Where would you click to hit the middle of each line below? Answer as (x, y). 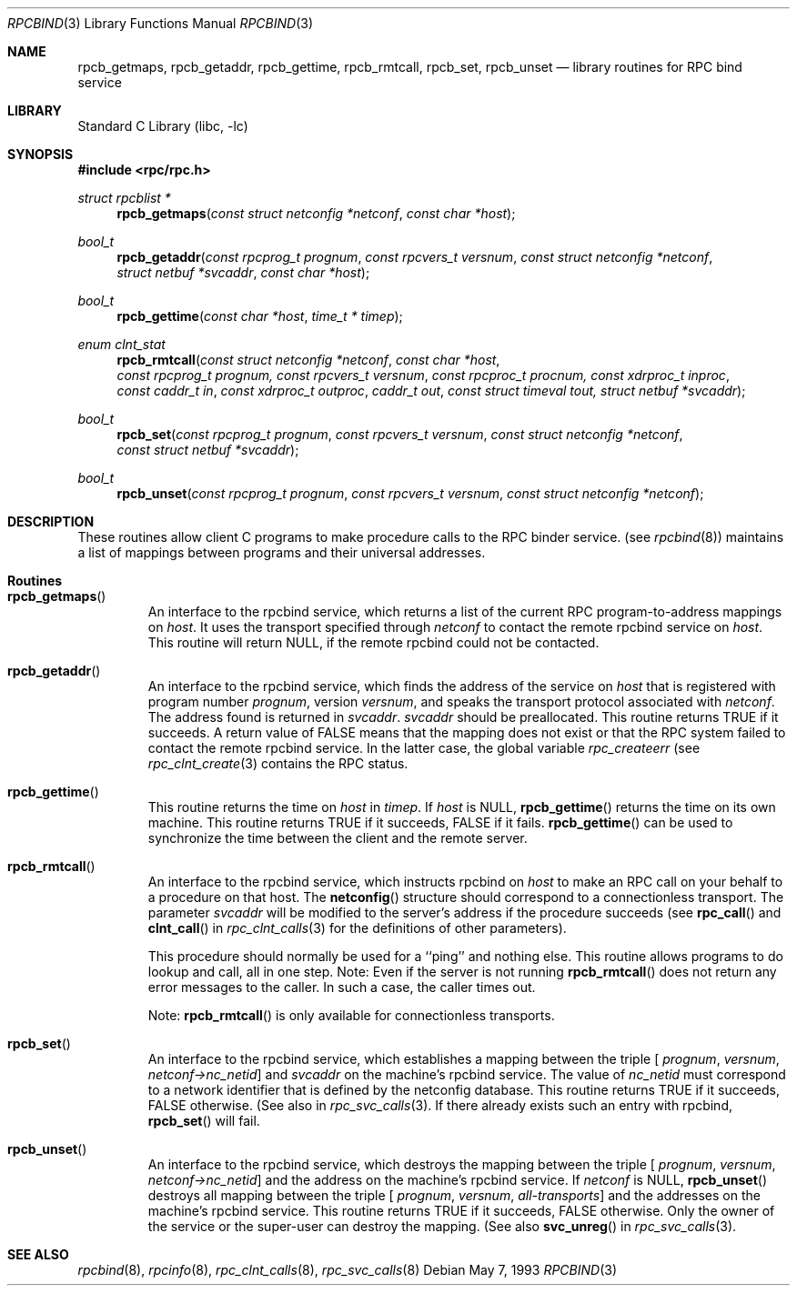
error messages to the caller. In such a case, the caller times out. (342, 987)
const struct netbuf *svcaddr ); (208, 450)
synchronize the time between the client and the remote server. (338, 838)
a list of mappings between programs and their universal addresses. (282, 552)
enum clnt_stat (121, 344)
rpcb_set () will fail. (204, 1121)
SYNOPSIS (40, 154)
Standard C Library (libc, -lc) (163, 126)
